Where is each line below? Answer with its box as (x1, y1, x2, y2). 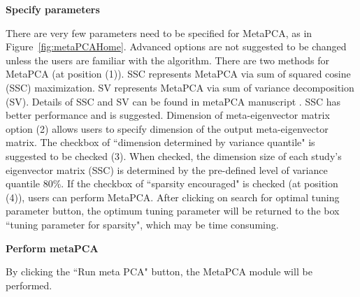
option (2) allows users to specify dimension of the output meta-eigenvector (6, 121, 329, 136)
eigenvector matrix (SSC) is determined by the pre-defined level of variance (6, 162, 328, 177)
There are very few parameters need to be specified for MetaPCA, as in (6, 25, 312, 40)
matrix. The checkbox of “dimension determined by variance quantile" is (6, 135, 315, 150)
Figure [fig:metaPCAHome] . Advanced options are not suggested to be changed (6, 39, 347, 54)
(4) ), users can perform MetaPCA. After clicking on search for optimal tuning (6, 189, 340, 204)
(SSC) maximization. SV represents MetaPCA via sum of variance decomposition (6, 80, 354, 94)
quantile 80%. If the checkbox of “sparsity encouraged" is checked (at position (6, 176, 338, 191)
